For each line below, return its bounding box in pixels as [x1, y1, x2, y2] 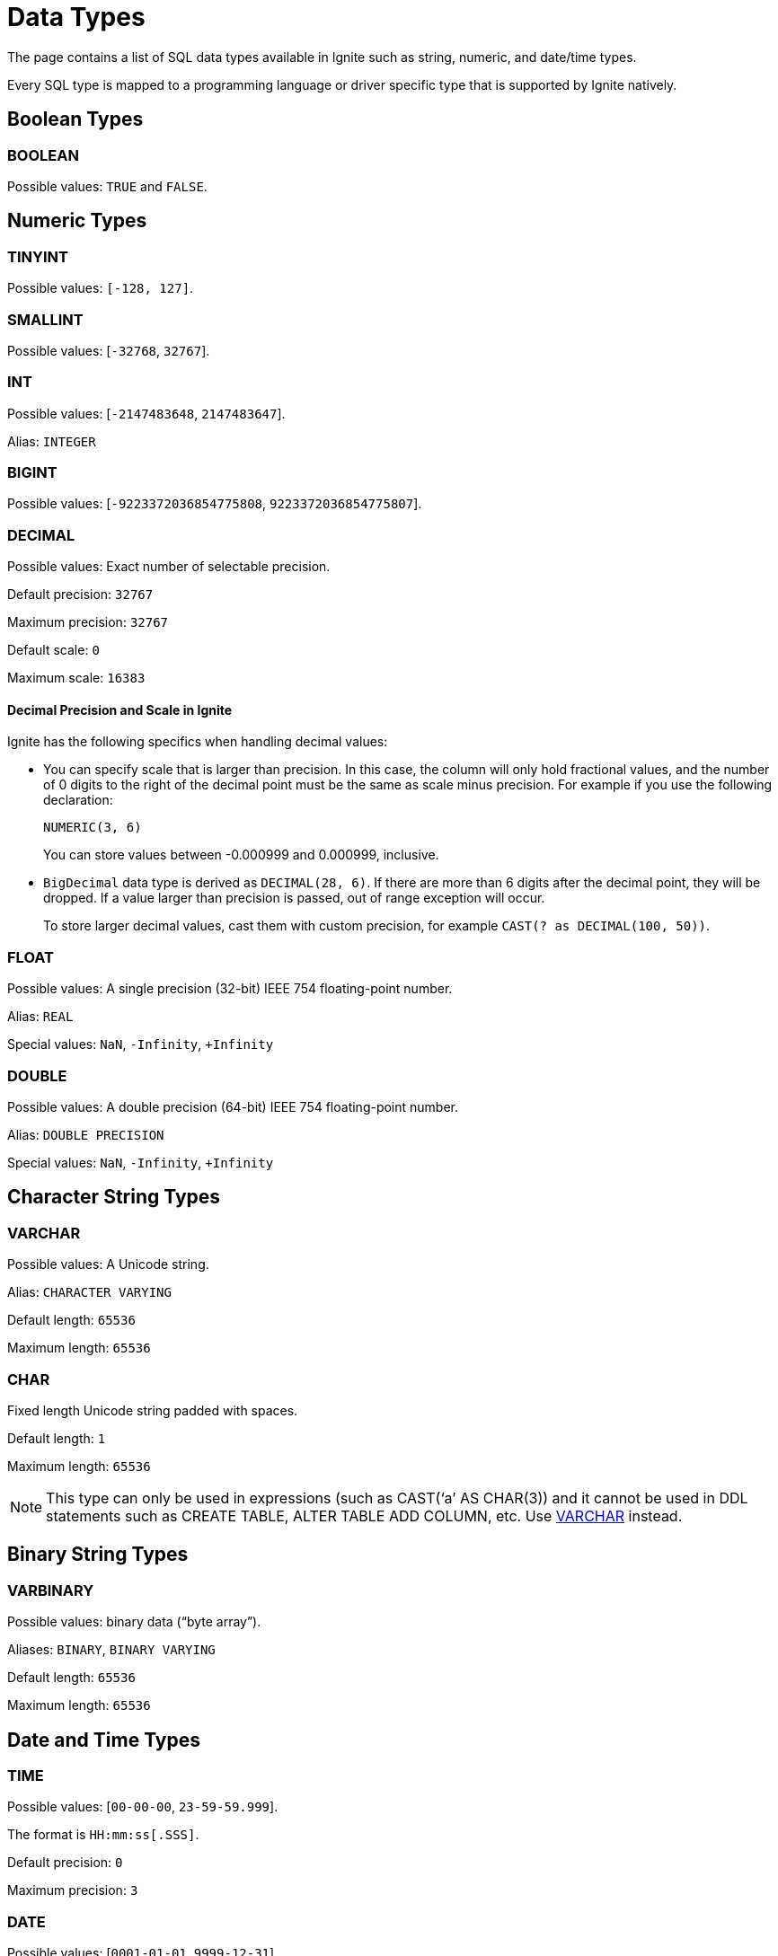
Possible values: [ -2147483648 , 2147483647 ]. [7, 405, 286, 421]
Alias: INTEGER [7, 433, 96, 449]
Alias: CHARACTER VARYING [7, 1284, 172, 1300]
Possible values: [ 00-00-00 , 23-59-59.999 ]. [7, 1799, 278, 1815]
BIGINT [7, 463, 57, 482]
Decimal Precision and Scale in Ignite [7, 701, 233, 718]
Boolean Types [7, 108, 144, 131]
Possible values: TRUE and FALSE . [7, 178, 208, 194]
